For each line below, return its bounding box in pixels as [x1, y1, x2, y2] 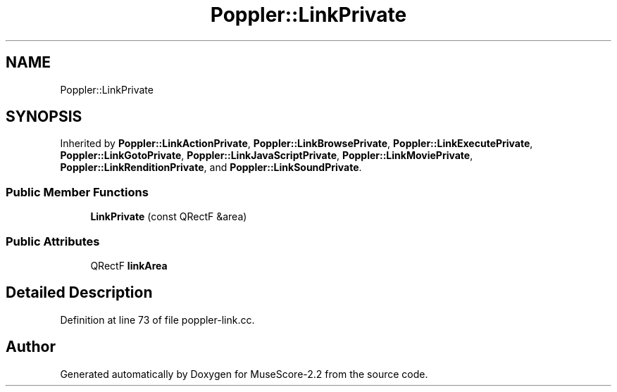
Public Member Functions [6, 184, 149, 199]
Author [6, 338, 56, 356]
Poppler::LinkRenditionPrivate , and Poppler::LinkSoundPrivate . [60, 161, 362, 174]
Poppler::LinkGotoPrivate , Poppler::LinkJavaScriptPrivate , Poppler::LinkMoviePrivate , [60, 149, 473, 162]
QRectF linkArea [90, 259, 168, 272]
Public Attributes [6, 234, 100, 248]
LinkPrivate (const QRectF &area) [90, 210, 247, 223]
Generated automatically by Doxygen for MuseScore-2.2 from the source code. [60, 367, 428, 380]
